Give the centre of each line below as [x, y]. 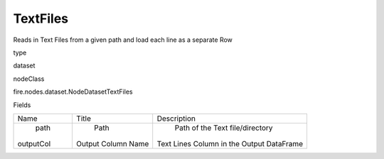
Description [176, 119]
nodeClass [29, 79]
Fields [22, 105]
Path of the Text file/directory [224, 128]
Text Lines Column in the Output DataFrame [230, 143]
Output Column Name [112, 143]
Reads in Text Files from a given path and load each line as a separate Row [123, 40]
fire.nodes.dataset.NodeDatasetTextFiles [73, 92]
